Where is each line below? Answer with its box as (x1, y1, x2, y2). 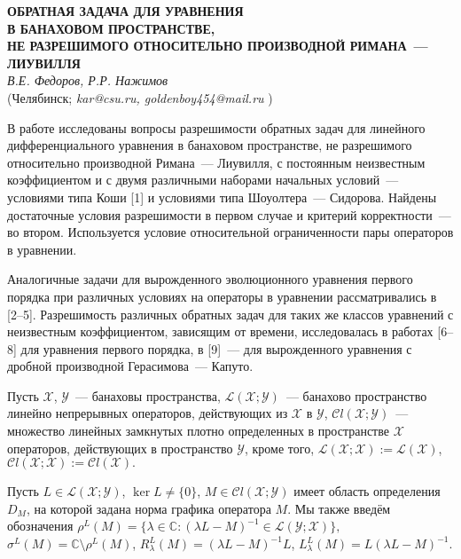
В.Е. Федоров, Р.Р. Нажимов (7, 71, 168, 90)
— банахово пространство (285, 386, 427, 405)
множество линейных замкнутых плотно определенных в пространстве (7, 421, 389, 440)
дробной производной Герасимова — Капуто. (7, 357, 254, 375)
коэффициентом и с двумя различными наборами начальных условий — (7, 170, 399, 189)
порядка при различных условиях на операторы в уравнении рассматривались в (7, 287, 437, 305)
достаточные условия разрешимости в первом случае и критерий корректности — (7, 205, 451, 224)
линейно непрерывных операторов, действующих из (7, 404, 288, 422)
